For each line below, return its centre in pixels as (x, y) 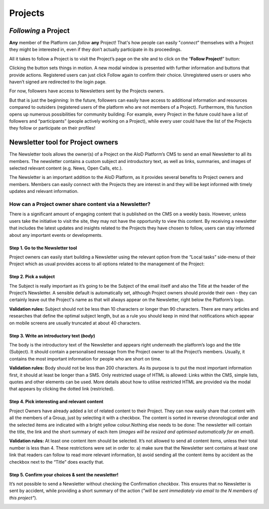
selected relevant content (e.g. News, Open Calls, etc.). (66, 168)
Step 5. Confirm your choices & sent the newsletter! (64, 475)
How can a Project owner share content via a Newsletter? (80, 204)
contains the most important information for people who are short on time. (85, 358)
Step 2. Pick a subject (32, 277)
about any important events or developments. (56, 235)
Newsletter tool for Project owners (64, 142)
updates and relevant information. (44, 191)
